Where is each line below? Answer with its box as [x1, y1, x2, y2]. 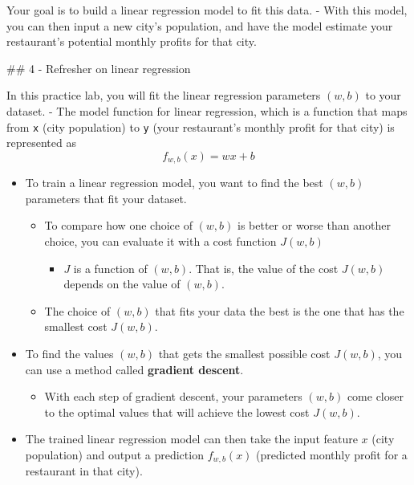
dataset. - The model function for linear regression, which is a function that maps [6, 102, 408, 119]
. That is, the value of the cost [189, 259, 339, 276]
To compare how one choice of [44, 217, 193, 234]
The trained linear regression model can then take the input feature [25, 430, 358, 447]
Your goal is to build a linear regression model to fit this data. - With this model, [6, 2, 408, 18]
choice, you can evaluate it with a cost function [44, 233, 277, 250]
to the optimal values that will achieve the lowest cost [44, 403, 310, 420]
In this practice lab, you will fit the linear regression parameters [6, 87, 321, 104]
